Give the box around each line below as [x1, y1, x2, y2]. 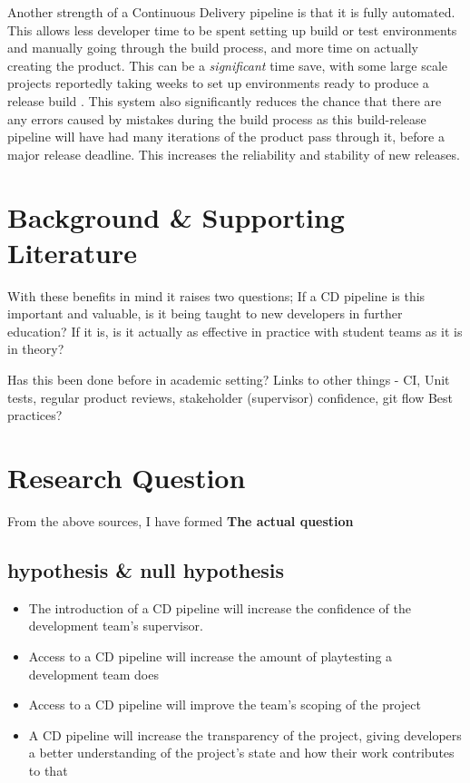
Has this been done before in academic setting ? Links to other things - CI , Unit [7, 370, 450, 389]
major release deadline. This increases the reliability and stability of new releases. [7, 144, 460, 163]
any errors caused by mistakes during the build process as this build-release [7, 109, 426, 128]
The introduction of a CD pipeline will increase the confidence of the [28, 598, 411, 617]
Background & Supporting [7, 198, 345, 235]
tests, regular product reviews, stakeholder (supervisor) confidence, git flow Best [7, 387, 453, 406]
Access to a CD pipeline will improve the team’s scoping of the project [28, 695, 421, 714]
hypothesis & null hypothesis [7, 555, 285, 583]
